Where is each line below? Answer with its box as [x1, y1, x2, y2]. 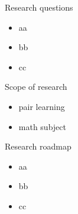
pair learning [18, 100, 65, 112]
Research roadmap [5, 140, 71, 153]
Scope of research [5, 80, 67, 93]
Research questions [5, 1, 73, 13]
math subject [18, 120, 66, 132]
